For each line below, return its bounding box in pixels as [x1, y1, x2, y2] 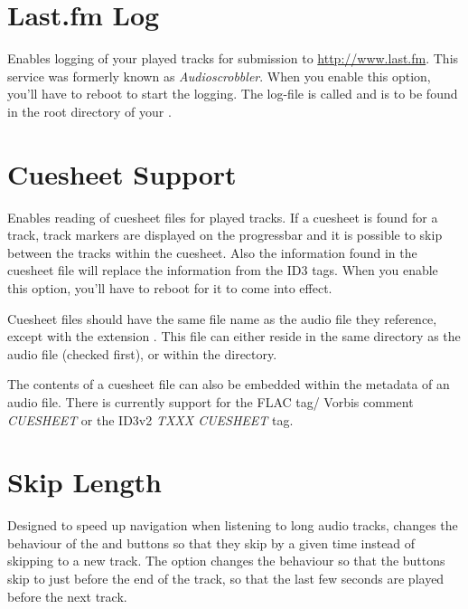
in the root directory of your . [7, 101, 172, 120]
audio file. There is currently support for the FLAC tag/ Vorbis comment [7, 392, 414, 411]
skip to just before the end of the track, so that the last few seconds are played [7, 569, 445, 588]
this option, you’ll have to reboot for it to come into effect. [7, 279, 332, 297]
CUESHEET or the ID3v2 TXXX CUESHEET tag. [7, 410, 294, 429]
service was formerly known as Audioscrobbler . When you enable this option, [7, 66, 431, 85]
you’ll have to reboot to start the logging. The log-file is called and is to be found [7, 84, 458, 103]
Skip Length [7, 463, 162, 500]
